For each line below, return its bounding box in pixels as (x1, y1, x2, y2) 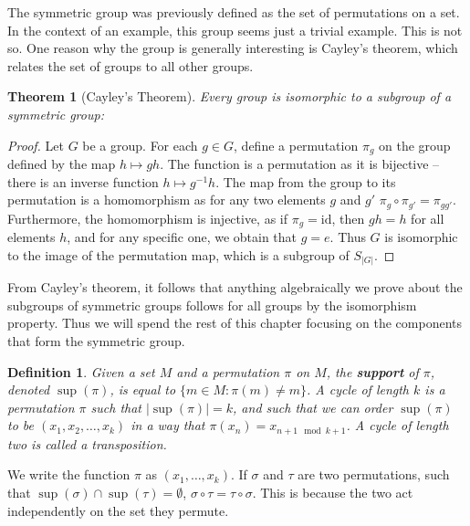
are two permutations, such (298, 465, 450, 484)
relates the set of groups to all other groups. (7, 56, 254, 75)
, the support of (326, 362, 419, 381)
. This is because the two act (252, 483, 413, 502)
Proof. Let (7, 135, 64, 154)
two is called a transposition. (7, 434, 167, 453)
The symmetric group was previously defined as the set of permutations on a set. (7, 3, 460, 21)
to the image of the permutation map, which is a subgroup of (7, 245, 350, 264)
